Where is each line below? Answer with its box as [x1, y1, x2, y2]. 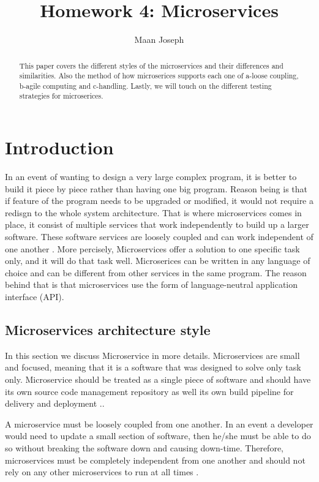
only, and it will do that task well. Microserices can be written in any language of [5, 254, 310, 267]
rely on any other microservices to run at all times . [5, 465, 199, 478]
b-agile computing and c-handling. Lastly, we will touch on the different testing [19, 80, 272, 91]
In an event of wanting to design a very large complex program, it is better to [5, 170, 297, 183]
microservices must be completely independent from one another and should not [5, 453, 306, 466]
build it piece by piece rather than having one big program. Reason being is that [5, 182, 308, 195]
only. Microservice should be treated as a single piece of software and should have [5, 373, 311, 385]
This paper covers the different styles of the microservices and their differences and [19, 60, 283, 70]
